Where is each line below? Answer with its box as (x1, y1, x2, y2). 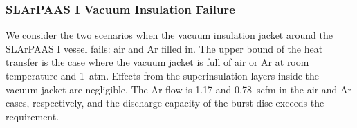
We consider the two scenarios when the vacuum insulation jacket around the (6, 28, 333, 42)
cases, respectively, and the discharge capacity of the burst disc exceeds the (6, 95, 324, 110)
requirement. (6, 109, 59, 123)
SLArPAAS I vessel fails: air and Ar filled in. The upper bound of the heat (6, 41, 323, 55)
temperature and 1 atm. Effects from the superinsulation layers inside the (6, 68, 320, 82)
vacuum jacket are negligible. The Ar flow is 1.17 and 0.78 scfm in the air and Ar (6, 82, 352, 96)
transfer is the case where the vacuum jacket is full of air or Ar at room (6, 55, 309, 69)
